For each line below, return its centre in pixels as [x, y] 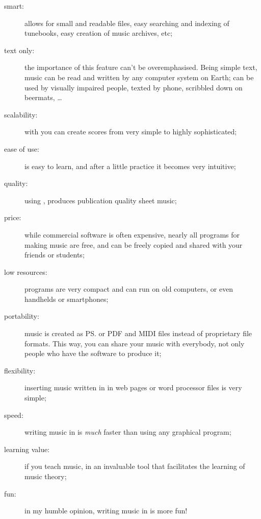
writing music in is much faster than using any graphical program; [128, 432]
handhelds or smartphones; [67, 299]
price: [13, 217]
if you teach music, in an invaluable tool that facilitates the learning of [135, 466]
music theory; [46, 476]
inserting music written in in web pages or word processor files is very [133, 387]
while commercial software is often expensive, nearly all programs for [132, 234]
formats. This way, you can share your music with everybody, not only [135, 343]
